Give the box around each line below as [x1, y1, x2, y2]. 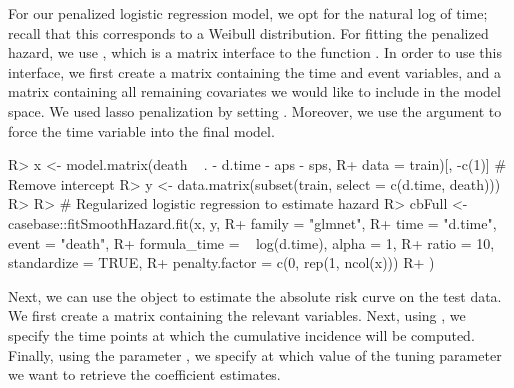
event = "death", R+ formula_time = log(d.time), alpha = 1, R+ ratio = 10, [8, 232, 495, 253]
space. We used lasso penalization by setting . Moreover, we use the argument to [8, 100, 502, 121]
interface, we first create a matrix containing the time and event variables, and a [8, 61, 502, 82]
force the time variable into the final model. [8, 120, 275, 141]
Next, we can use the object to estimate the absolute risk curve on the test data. [8, 285, 502, 306]
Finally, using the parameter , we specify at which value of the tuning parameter [8, 344, 502, 365]
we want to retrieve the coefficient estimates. [8, 364, 281, 385]
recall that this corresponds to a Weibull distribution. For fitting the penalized [8, 22, 489, 43]
